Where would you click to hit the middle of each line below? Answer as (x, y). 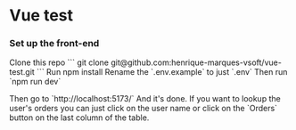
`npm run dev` (35, 82)
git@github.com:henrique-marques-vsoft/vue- (197, 62)
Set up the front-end (54, 44)
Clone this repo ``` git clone (59, 62)
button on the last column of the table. (79, 118)
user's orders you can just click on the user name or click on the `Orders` (144, 109)
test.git (22, 72)
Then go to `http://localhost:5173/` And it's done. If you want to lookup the (145, 99)
